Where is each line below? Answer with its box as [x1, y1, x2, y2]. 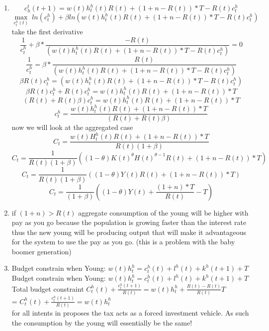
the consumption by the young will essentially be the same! [11, 317, 192, 328]
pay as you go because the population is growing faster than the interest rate [11, 217, 247, 227]
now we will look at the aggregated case [11, 122, 133, 132]
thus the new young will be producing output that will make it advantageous [11, 226, 246, 237]
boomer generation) [11, 246, 72, 256]
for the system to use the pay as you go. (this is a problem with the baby [11, 236, 235, 247]
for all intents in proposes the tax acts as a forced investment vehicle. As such [11, 308, 249, 318]
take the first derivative [11, 26, 83, 36]
